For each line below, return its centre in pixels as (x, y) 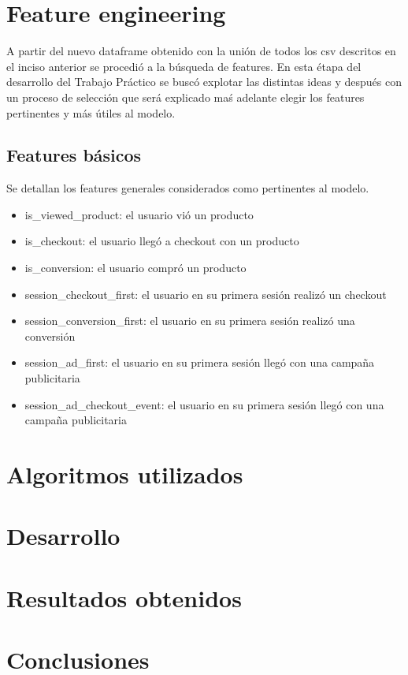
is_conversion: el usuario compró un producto (135, 268)
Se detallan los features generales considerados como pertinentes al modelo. (188, 188)
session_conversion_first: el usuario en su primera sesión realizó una (190, 321)
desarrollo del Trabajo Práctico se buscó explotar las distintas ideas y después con (204, 82)
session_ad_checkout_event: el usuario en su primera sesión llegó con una (204, 404)
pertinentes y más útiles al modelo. (91, 112)
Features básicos (74, 155)
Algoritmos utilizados (125, 474)
